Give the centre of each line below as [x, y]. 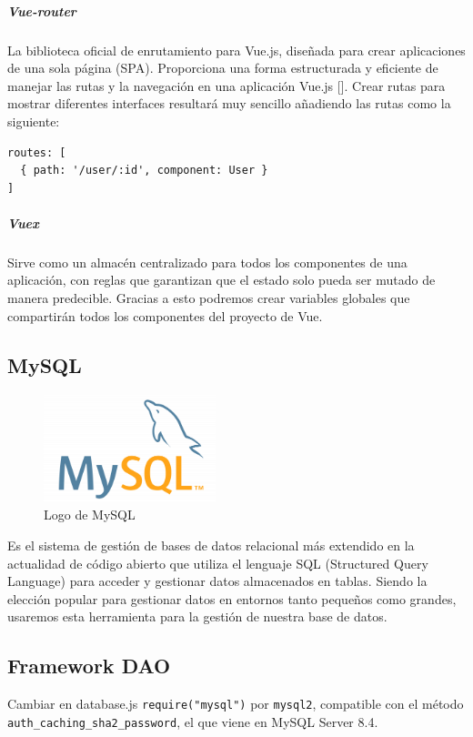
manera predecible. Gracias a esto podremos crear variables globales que [209, 298]
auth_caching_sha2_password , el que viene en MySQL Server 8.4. [193, 721]
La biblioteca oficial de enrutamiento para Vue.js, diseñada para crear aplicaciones [236, 50]
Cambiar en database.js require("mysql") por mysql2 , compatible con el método [236, 704]
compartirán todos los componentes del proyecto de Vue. [165, 315]
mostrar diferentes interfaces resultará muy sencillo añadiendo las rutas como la [229, 103]
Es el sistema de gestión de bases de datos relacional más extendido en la [211, 545]
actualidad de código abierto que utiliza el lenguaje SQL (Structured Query [218, 563]
